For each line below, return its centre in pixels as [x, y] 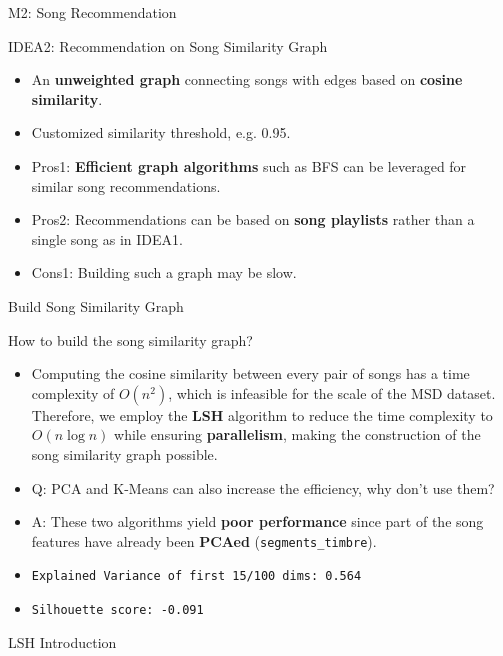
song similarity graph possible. [124, 453]
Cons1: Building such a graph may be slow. [164, 272]
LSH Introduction [62, 641]
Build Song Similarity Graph [96, 305]
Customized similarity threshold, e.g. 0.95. [161, 132]
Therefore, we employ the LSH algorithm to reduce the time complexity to [262, 414]
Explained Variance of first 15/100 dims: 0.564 [196, 576]
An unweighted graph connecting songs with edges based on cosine [247, 79]
